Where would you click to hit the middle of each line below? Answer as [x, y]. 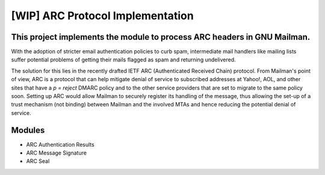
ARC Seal [38, 161]
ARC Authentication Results [60, 144]
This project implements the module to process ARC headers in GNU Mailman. [161, 37]
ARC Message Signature [57, 153]
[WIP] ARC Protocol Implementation [102, 16]
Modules [28, 130]
